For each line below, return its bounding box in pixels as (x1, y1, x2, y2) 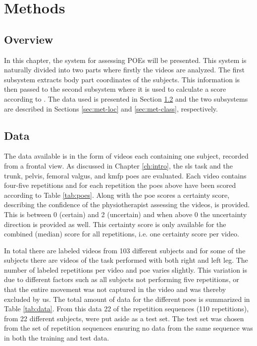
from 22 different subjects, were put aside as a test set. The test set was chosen (4, 313, 244, 323)
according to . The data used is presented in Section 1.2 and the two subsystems (4, 93, 248, 104)
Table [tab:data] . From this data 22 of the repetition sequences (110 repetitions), (4, 303, 249, 314)
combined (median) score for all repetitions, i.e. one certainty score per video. (4, 229, 239, 239)
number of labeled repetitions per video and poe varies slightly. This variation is (4, 264, 248, 275)
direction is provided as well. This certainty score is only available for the (4, 219, 226, 229)
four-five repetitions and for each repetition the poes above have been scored (4, 180, 236, 190)
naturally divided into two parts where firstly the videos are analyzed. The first (4, 64, 245, 75)
